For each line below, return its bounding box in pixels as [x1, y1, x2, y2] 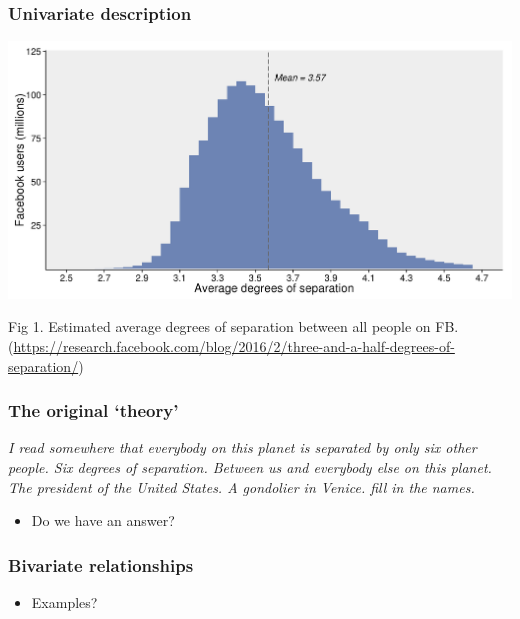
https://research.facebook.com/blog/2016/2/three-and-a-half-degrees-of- [13, 336, 455, 357]
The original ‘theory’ [8, 398, 179, 423]
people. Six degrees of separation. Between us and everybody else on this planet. [8, 457, 492, 478]
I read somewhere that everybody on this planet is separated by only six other [8, 437, 477, 458]
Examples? [31, 592, 98, 613]
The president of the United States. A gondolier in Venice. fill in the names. [8, 476, 475, 497]
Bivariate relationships [8, 552, 194, 577]
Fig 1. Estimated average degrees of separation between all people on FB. [8, 316, 459, 337]
